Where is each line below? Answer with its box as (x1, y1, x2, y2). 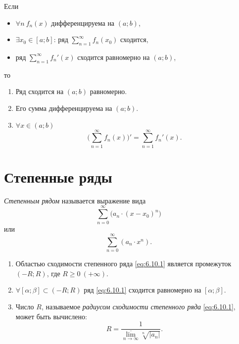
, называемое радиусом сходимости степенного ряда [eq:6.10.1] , (41, 301, 236, 312)
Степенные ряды (4, 166, 112, 187)
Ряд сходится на (15, 86, 64, 97)
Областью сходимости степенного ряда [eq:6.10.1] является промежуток (15, 258, 232, 269)
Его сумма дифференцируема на (15, 102, 112, 113)
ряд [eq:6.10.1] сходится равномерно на (84, 285, 201, 295)
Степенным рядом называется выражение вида (4, 195, 146, 205)
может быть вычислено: (15, 311, 87, 321)
